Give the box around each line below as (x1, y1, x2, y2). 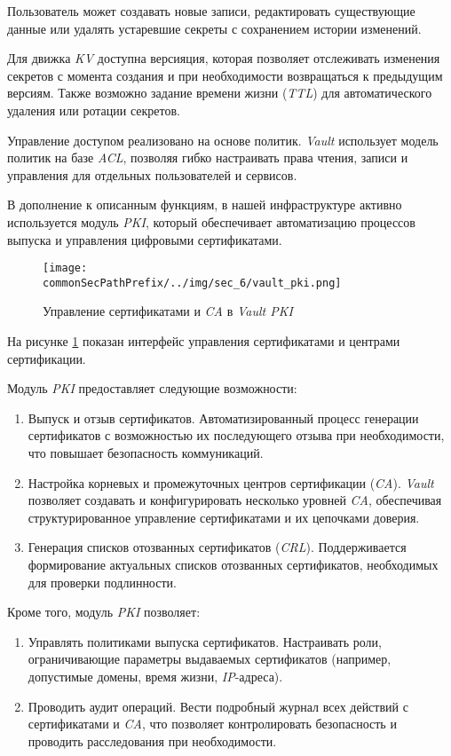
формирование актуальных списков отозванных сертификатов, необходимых (28, 555, 439, 573)
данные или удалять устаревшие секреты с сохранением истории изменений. (7, 19, 422, 37)
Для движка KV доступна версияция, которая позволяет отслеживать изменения (7, 49, 440, 67)
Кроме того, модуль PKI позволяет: (7, 602, 201, 621)
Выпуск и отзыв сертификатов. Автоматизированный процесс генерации (28, 408, 419, 427)
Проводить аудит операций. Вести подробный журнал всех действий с (28, 697, 408, 715)
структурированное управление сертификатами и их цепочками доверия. (28, 508, 420, 526)
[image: (43, 262, 88, 275)
